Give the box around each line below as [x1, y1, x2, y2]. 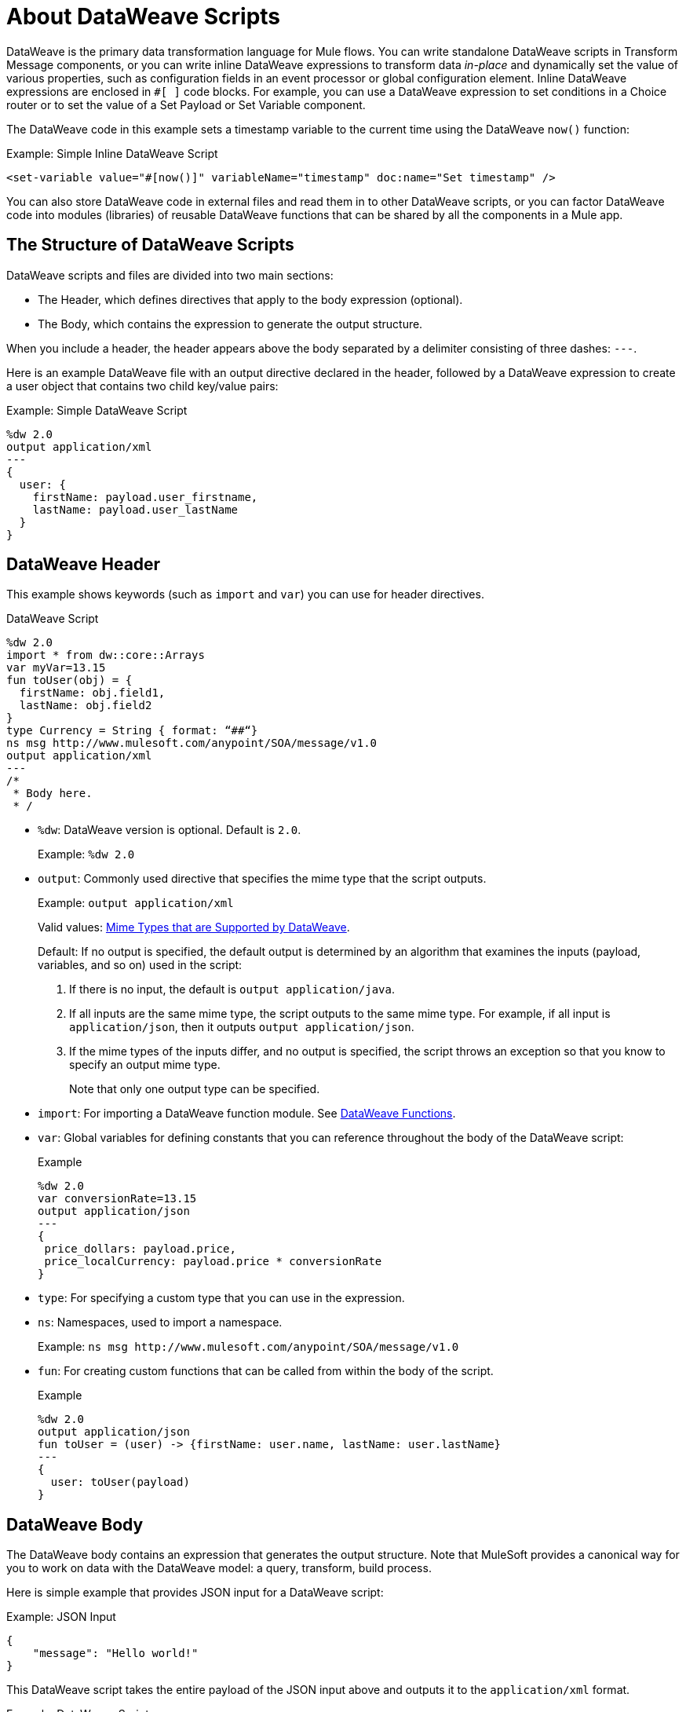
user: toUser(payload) [50, 1476, 190, 1489]
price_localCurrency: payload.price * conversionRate [44, 1255, 382, 1268]
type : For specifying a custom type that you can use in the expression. [38, 1291, 405, 1305]
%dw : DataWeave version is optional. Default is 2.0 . [38, 823, 301, 837]
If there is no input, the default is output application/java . [69, 982, 395, 997]
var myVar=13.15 [6, 661, 106, 675]
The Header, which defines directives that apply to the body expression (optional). [38, 292, 463, 306]
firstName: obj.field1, [19, 686, 166, 700]
